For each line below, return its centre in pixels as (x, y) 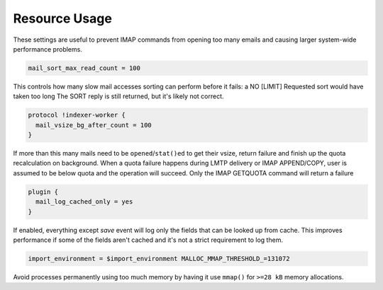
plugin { (43, 192)
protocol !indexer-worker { (77, 115)
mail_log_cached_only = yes (84, 202)
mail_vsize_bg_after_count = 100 (94, 125)
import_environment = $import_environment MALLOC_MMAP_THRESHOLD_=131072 (159, 259)
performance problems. (48, 49)
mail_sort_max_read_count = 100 (84, 68)
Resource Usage (63, 18)
